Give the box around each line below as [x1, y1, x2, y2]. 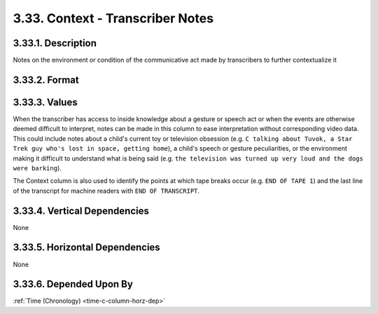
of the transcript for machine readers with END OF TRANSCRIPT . [13, 186, 199, 195]
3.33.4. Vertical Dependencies [13, 205, 150, 217]
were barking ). [13, 163, 62, 172]
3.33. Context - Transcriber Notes [13, 11, 213, 26]
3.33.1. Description [13, 37, 97, 49]
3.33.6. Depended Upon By [13, 278, 133, 290]
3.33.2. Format [13, 74, 80, 86]
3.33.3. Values [13, 96, 78, 108]
